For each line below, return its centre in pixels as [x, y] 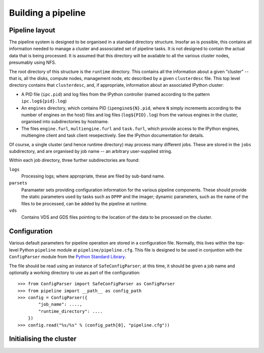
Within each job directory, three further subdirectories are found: [74, 160]
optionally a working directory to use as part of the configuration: [75, 273]
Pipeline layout [32, 30]
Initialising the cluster [43, 339]
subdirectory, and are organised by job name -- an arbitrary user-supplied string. [91, 151]
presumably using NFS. [33, 63]
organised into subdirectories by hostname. [65, 122]
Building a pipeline [47, 13]
